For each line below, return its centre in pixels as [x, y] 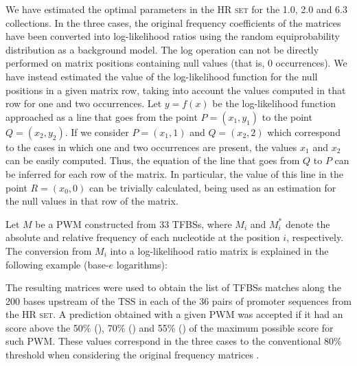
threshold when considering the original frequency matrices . [133, 355]
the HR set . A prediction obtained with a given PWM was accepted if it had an [174, 314]
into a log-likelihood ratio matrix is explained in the [219, 250]
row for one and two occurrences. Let [84, 103]
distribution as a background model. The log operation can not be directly [162, 49]
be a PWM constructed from [96, 224]
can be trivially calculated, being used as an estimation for [212, 187]
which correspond [304, 131]
